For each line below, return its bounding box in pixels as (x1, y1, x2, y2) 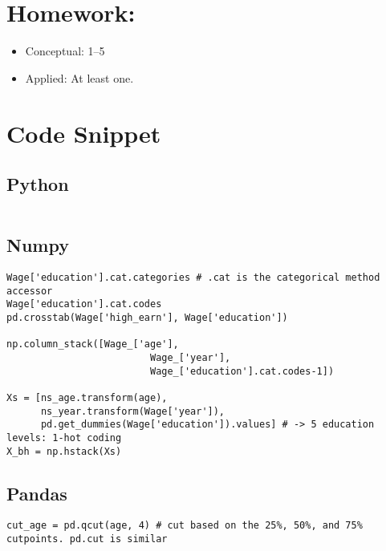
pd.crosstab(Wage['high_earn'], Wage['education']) (6, 312, 288, 324)
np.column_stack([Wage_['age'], (6, 338, 179, 350)
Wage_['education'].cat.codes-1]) (149, 365, 335, 377)
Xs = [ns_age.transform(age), (6, 392, 168, 403)
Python (6, 172, 69, 196)
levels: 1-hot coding (6, 431, 122, 444)
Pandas (6, 480, 67, 505)
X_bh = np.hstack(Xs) (6, 445, 122, 457)
